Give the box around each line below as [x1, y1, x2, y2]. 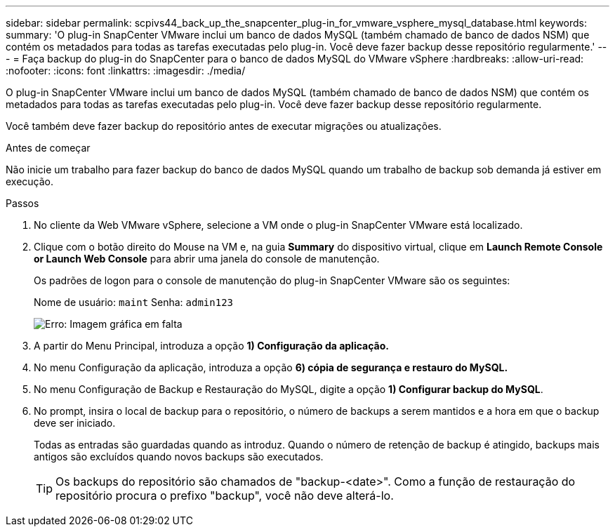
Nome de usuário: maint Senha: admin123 [34, 296, 234, 308]
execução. [6, 175, 54, 187]
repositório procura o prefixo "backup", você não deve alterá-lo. [55, 488, 394, 503]
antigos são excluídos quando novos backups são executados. [34, 451, 324, 463]
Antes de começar [6, 142, 91, 154]
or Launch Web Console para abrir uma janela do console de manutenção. [34, 253, 380, 265]
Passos [6, 197, 39, 209]
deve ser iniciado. [34, 417, 116, 429]
